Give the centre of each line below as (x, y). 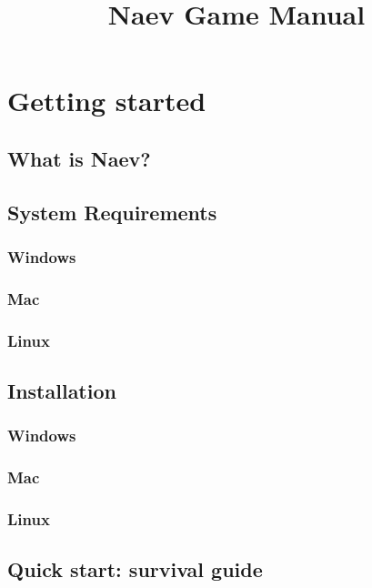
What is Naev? (79, 158)
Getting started (107, 101)
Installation (62, 391)
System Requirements (112, 212)
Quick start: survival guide (135, 569)
